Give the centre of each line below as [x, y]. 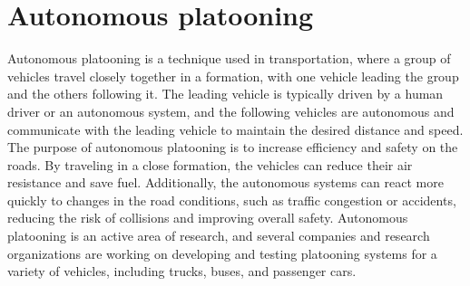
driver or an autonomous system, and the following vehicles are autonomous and [231, 111]
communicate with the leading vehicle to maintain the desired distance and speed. [235, 129]
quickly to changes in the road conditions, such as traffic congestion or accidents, [232, 200]
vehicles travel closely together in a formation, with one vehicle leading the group [233, 76]
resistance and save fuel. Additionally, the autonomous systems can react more [225, 182]
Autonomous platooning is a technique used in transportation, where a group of [229, 58]
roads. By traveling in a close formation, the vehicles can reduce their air [210, 164]
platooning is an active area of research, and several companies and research [219, 236]
